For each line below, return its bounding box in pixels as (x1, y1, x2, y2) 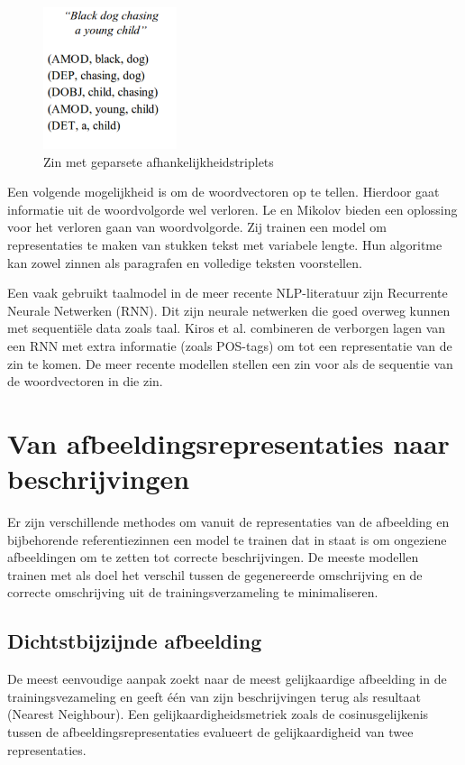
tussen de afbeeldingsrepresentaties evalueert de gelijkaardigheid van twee (7, 723, 414, 742)
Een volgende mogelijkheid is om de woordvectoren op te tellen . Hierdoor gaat (7, 182, 440, 201)
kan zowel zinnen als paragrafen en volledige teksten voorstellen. (7, 253, 362, 272)
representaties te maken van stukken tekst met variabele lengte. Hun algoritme (7, 235, 442, 253)
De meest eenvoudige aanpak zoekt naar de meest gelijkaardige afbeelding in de (7, 669, 447, 688)
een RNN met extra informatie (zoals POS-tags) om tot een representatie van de (7, 336, 452, 355)
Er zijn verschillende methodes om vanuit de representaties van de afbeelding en (7, 512, 450, 531)
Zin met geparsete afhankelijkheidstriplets (43, 152, 274, 171)
